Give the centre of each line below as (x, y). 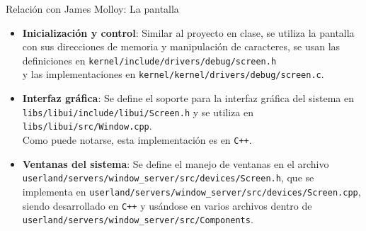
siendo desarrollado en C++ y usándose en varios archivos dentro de (167, 205)
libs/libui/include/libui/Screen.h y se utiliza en (138, 112)
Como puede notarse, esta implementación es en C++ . (137, 140)
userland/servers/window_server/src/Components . (138, 219)
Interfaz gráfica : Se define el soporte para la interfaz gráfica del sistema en (188, 98)
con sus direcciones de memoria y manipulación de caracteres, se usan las (181, 46)
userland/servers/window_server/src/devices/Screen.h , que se (168, 178)
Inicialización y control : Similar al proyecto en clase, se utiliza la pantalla (188, 32)
